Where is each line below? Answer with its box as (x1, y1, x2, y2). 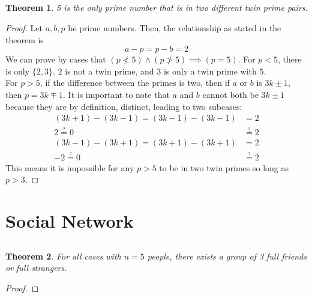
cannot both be (202, 88, 259, 100)
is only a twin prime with (163, 64, 257, 77)
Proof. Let (5, 21, 43, 34)
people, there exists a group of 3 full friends (147, 249, 307, 262)
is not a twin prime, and (65, 64, 154, 77)
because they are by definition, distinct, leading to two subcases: (5, 100, 242, 112)
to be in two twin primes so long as (159, 161, 289, 174)
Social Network (5, 208, 134, 233)
